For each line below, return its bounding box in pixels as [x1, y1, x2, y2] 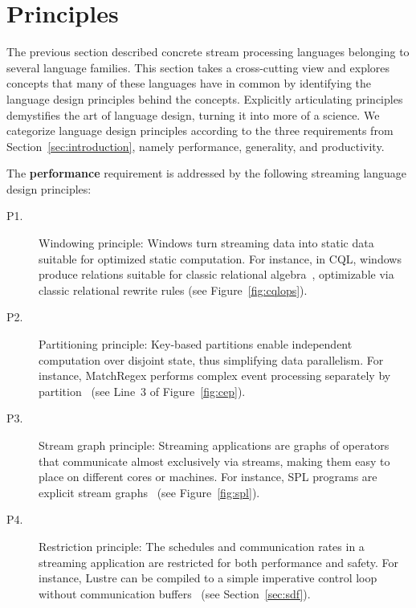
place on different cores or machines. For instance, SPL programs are [39, 468, 377, 485]
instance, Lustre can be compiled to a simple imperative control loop [39, 569, 377, 586]
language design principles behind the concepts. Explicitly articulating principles [6, 90, 403, 107]
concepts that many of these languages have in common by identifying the [6, 75, 372, 92]
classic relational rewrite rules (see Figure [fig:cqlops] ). [39, 281, 308, 298]
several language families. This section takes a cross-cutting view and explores [6, 59, 390, 75]
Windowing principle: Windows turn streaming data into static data [39, 235, 374, 251]
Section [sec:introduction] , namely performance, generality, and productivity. [6, 137, 385, 154]
